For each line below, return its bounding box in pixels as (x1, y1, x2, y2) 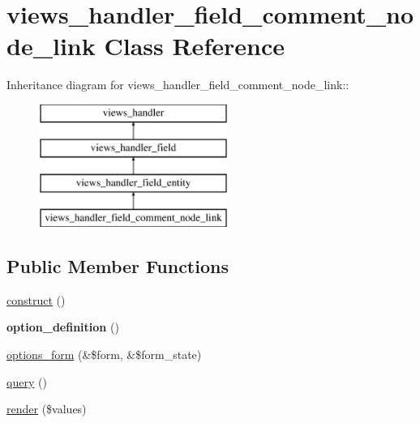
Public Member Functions (6, 254, 229, 279)
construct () (6, 291, 66, 308)
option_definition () (6, 318, 119, 335)
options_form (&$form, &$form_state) (6, 346, 202, 363)
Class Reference (104, 29, 285, 62)
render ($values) (6, 400, 87, 417)
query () (6, 373, 47, 390)
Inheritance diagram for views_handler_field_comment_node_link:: (6, 76, 349, 93)
